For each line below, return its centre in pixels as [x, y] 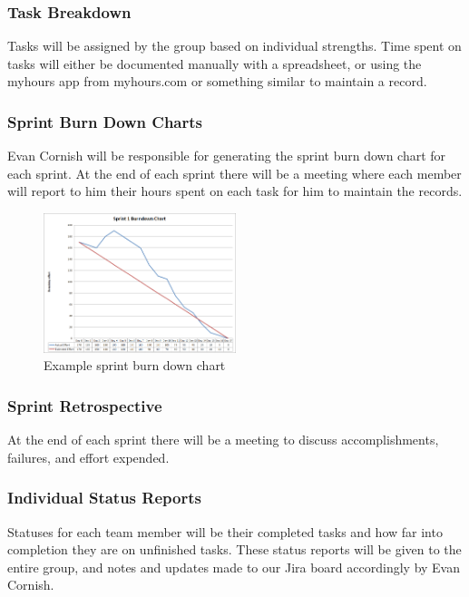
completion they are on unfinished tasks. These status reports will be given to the [234, 549]
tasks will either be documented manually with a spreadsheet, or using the [215, 63]
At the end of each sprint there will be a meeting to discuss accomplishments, [223, 440]
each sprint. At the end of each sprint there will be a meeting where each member [234, 173]
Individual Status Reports [104, 498]
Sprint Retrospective [85, 405]
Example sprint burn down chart [135, 365]
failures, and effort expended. [88, 457]
